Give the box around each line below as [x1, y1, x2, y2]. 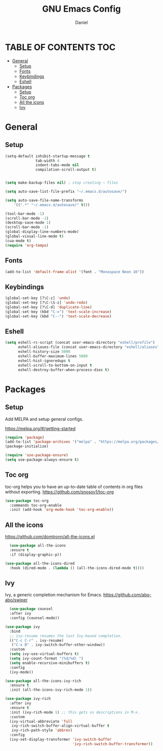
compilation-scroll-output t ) [35, 167, 97, 172]
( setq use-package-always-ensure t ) [5, 457, 79, 462]
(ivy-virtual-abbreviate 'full [9, 719, 73, 724]
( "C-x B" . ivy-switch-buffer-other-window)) [11, 642, 105, 647]
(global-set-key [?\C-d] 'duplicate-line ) [5, 304, 92, 310]
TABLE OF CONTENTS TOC [5, 41, 116, 53]
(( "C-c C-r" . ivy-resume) [9, 638, 64, 643]
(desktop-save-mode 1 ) [5, 220, 51, 225]
